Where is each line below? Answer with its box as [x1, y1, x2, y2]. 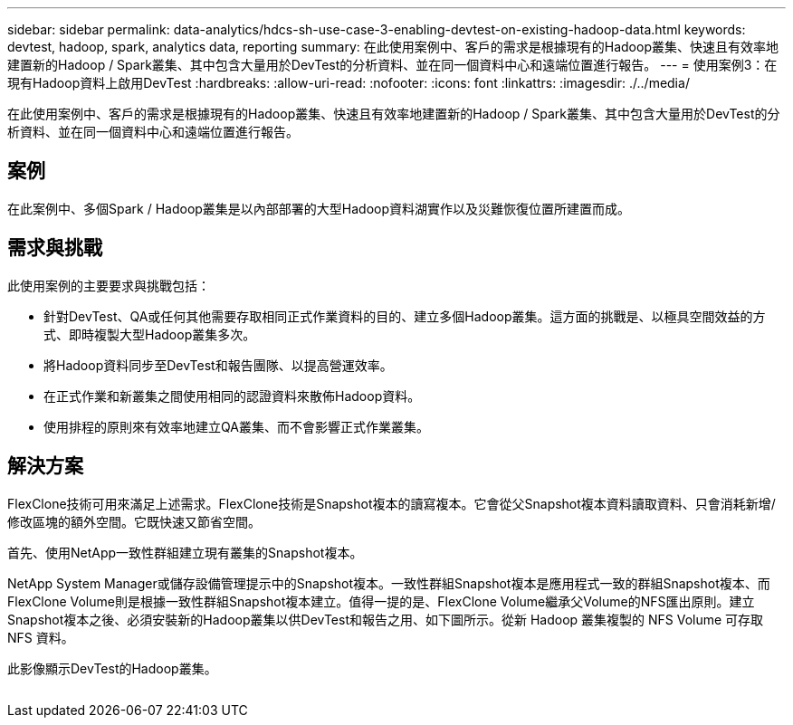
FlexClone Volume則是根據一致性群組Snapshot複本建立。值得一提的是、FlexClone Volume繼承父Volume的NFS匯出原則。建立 [7, 593, 755, 609]
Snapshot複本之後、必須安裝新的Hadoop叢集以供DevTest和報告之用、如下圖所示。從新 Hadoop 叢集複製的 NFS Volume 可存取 [7, 611, 764, 627]
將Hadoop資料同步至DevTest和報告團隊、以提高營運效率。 [43, 357, 393, 373]
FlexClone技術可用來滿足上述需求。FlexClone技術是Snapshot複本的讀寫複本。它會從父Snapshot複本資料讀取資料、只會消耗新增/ [7, 495, 776, 511]
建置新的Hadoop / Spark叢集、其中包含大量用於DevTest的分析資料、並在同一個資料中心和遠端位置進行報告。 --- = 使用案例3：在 [7, 57, 778, 72]
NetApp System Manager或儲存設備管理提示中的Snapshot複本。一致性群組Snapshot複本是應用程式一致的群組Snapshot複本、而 [7, 575, 770, 591]
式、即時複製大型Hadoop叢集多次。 [43, 326, 256, 342]
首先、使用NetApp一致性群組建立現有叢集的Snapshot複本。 [7, 544, 363, 560]
